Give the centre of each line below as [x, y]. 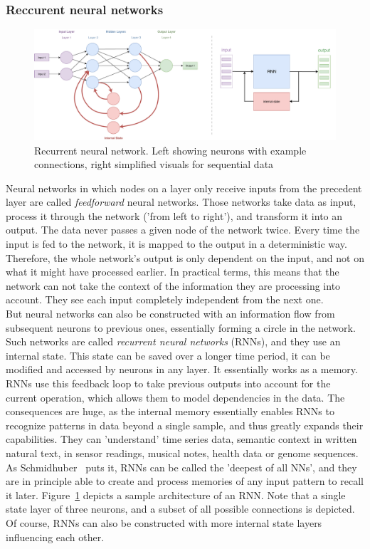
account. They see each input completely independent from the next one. [165, 299]
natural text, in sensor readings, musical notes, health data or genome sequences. [182, 453]
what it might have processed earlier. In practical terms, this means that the [173, 272]
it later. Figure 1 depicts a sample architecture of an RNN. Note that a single [176, 495]
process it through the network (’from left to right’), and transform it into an [174, 215]
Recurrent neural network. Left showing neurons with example [170, 150]
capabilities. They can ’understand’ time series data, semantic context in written [181, 439]
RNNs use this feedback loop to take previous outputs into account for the [168, 383]
